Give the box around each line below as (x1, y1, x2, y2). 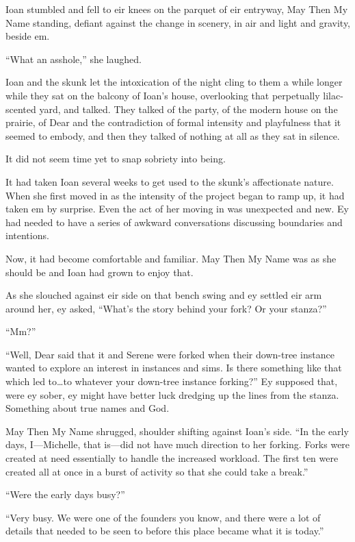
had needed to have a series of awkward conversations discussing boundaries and (5, 214, 343, 229)
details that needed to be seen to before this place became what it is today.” (5, 523, 324, 538)
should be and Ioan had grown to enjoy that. (5, 264, 194, 279)
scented (5, 101, 36, 116)
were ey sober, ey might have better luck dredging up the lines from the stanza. (5, 387, 339, 402)
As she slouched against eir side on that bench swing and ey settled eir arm (5, 288, 322, 302)
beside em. (5, 29, 50, 43)
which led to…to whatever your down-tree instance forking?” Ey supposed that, (5, 374, 338, 389)
